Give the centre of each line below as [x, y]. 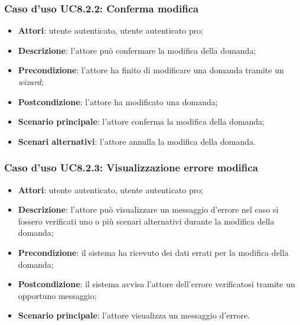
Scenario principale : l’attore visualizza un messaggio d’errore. [134, 315]
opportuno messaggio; [57, 295]
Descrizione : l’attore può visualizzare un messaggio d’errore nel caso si [148, 209]
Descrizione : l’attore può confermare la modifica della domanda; [137, 50]
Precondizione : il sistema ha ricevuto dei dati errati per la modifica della [153, 252]
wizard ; [31, 82]
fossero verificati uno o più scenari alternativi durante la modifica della [146, 221]
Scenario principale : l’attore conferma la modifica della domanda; [141, 121]
